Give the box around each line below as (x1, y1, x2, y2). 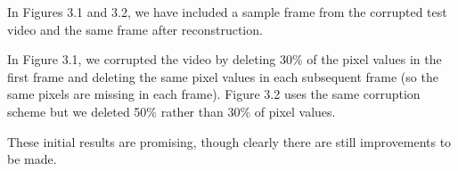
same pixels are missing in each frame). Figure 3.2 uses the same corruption (7, 85, 421, 103)
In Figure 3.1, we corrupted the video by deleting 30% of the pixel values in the (7, 50, 442, 69)
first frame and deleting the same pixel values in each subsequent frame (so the (7, 67, 438, 85)
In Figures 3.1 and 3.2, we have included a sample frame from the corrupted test (7, 3, 447, 20)
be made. (7, 150, 57, 168)
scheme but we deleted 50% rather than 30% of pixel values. (7, 102, 336, 120)
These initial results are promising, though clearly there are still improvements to (7, 132, 452, 151)
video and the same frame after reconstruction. (7, 20, 263, 38)
